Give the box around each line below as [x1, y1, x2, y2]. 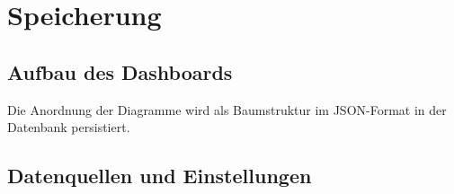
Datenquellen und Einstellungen [7, 162, 312, 190]
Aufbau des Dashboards [7, 57, 233, 85]
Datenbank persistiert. [7, 118, 130, 137]
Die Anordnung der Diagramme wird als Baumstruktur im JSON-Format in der [7, 100, 447, 119]
